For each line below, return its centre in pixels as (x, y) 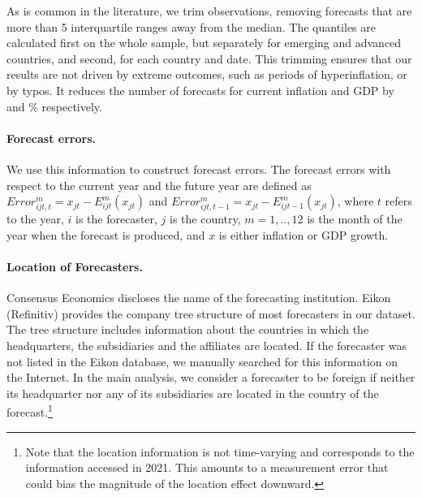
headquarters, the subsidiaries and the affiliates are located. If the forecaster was (207, 346)
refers (398, 201)
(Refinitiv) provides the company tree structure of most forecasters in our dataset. (211, 313)
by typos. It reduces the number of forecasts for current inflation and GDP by (200, 90)
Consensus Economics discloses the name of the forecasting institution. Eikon (199, 298)
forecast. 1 (30, 411)
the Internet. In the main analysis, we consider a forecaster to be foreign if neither (211, 377)
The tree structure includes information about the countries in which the (188, 329)
